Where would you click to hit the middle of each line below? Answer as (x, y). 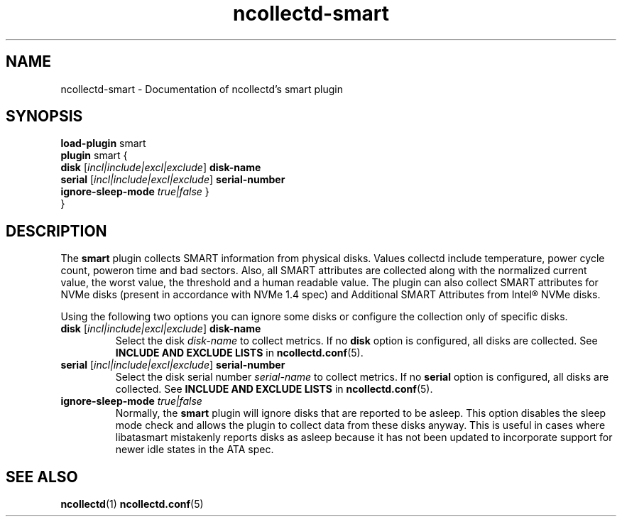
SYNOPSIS (44, 116)
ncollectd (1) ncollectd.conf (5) (132, 504)
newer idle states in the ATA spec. (195, 450)
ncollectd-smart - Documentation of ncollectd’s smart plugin (202, 89)
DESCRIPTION (56, 231)
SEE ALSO (42, 477)
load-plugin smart (103, 143)
